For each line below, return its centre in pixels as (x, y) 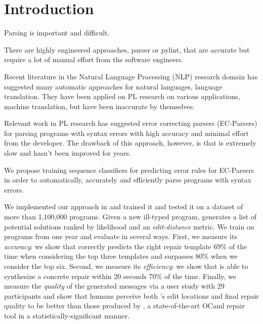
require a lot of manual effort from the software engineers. (94, 59)
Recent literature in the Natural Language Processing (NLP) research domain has (131, 76)
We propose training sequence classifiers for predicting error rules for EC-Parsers (129, 170)
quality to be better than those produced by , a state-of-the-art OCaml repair (124, 306)
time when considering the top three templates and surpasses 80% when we (121, 256)
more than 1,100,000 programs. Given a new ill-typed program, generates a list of (130, 217)
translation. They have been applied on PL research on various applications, (122, 96)
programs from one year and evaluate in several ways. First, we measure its (121, 236)
